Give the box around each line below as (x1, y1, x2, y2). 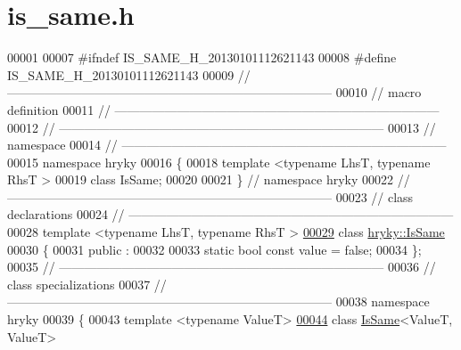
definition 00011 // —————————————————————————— (7, 100, 440, 118)
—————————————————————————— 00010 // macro (7, 83, 422, 102)
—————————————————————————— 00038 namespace (7, 292, 430, 311)
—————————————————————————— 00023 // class (7, 187, 414, 206)
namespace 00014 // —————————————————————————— (7, 135, 447, 154)
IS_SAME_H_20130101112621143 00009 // (7, 65, 251, 84)
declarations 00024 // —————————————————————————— (7, 205, 454, 224)
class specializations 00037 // (7, 274, 167, 293)
